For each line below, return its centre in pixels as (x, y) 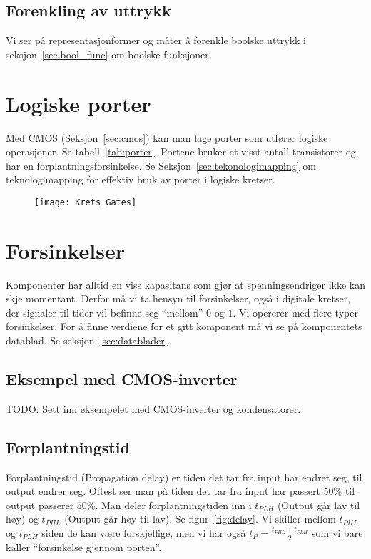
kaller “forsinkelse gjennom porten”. (84, 547)
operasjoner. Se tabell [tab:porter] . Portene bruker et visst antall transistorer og (181, 152)
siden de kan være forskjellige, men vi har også (144, 533)
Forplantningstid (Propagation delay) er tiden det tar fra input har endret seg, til (184, 477)
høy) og (22, 519)
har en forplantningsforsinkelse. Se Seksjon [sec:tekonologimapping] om (161, 165)
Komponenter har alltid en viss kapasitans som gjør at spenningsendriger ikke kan (185, 284)
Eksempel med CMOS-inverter (122, 379)
